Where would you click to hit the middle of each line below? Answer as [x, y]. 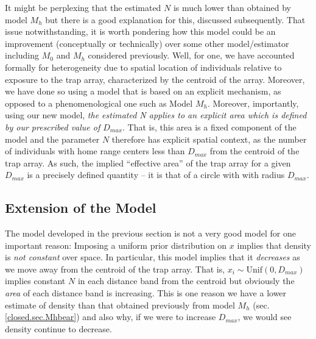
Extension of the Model [81, 208]
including [22, 55]
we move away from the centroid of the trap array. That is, [115, 269]
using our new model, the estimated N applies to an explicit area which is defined [156, 115]
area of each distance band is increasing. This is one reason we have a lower [146, 293]
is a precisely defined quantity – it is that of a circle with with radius [156, 175]
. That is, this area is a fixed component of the [209, 127]
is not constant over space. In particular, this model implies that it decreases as [153, 257]
